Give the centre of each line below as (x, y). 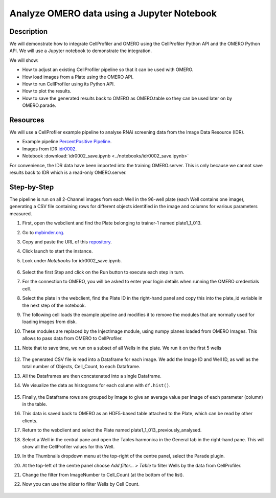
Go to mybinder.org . (43, 232)
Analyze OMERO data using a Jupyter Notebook (113, 13)
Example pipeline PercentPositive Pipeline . (67, 142)
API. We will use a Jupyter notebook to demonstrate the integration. (81, 51)
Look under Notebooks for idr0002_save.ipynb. (72, 260)
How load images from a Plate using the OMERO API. (78, 77)
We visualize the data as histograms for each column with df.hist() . (96, 386)
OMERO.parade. (39, 105)
